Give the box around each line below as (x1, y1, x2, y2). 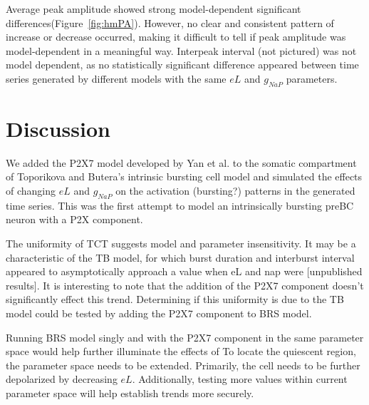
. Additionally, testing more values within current (132, 371, 348, 386)
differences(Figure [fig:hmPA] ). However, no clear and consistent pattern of (6, 15, 334, 30)
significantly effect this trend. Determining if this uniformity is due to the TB (6, 292, 344, 307)
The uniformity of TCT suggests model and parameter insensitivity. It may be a (6, 236, 356, 251)
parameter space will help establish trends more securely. (6, 386, 254, 400)
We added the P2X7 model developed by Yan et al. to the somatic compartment (6, 155, 357, 170)
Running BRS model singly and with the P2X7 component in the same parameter (6, 329, 364, 344)
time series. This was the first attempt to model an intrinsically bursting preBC (6, 198, 354, 212)
